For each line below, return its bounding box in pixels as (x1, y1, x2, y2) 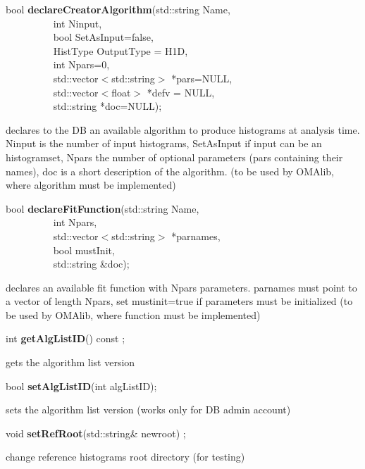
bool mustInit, (53, 242, 115, 257)
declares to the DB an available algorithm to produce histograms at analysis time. (6, 122, 360, 137)
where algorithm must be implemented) (6, 177, 176, 192)
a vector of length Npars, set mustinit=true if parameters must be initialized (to (6, 294, 353, 308)
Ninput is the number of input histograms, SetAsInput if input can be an (6, 136, 322, 151)
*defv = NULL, (147, 85, 215, 99)
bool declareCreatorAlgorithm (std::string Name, (6, 2, 230, 16)
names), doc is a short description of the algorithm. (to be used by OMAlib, (6, 163, 335, 178)
